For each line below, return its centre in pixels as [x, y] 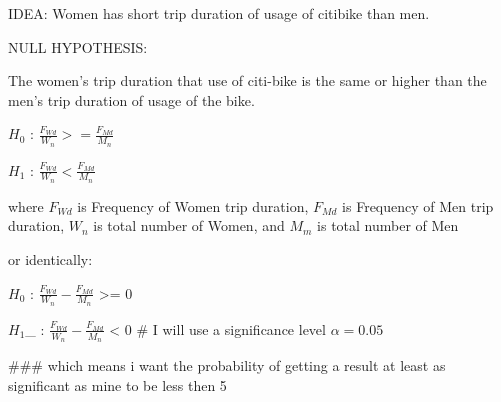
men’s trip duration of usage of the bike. [131, 99]
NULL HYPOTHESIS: [78, 46]
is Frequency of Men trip [418, 205]
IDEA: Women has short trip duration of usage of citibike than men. [219, 13]
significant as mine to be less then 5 [117, 384]
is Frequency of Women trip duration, [193, 205]
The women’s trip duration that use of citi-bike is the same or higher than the [247, 80]
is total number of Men [388, 225]
